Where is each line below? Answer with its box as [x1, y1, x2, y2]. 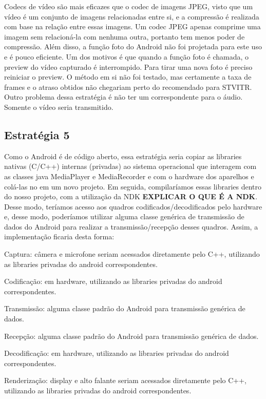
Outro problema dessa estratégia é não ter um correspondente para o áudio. [4, 91, 243, 102]
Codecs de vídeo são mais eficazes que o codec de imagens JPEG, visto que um [4, 1, 253, 11]
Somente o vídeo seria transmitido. [4, 101, 113, 112]
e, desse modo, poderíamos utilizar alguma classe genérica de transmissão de [4, 211, 244, 222]
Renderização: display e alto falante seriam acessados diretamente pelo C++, [4, 375, 246, 386]
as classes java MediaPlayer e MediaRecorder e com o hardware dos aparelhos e [4, 170, 254, 181]
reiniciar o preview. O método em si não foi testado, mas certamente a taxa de [4, 71, 252, 82]
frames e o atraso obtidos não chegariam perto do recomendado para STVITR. [4, 81, 252, 92]
